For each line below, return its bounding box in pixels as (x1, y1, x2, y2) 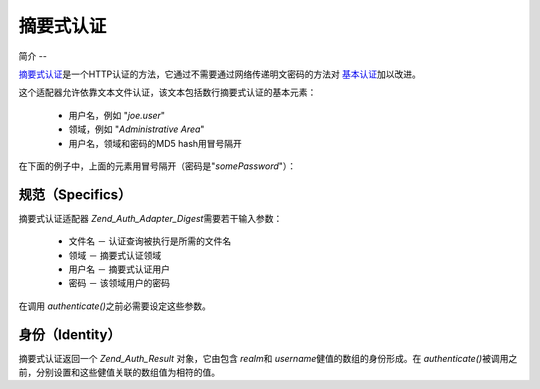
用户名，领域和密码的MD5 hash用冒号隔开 (68, 137, 242, 149)
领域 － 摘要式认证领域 (68, 249, 162, 261)
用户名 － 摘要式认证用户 (68, 263, 170, 275)
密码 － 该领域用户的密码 (68, 277, 170, 289)
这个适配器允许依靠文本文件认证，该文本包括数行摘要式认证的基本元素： (18, 86, 317, 99)
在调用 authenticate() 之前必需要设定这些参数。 (18, 300, 212, 312)
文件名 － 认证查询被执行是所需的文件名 (68, 235, 232, 247)
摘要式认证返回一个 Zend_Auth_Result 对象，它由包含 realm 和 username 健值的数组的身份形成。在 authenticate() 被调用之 (18, 352, 518, 364)
